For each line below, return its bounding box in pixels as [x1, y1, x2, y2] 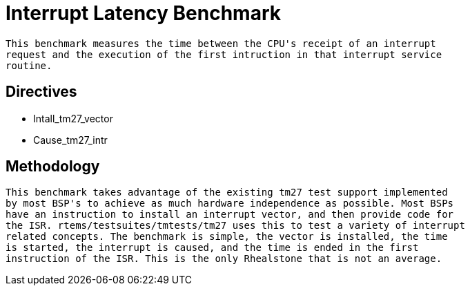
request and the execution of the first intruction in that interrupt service [6, 48, 442, 60]
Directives [6, 83, 77, 101]
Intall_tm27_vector [33, 112, 113, 124]
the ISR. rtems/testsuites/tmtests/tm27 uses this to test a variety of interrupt [6, 220, 465, 232]
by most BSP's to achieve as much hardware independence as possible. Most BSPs [6, 198, 454, 209]
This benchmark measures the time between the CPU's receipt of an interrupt [6, 37, 436, 49]
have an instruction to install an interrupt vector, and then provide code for [6, 209, 454, 220]
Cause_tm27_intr [33, 133, 108, 146]
